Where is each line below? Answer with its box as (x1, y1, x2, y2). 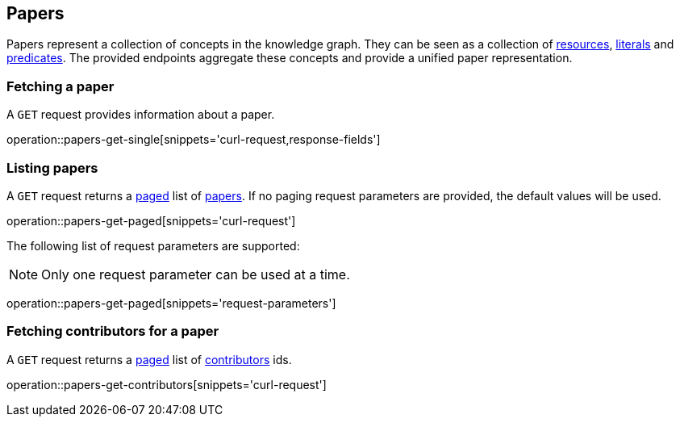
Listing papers (6, 159, 98, 176)
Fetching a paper (6, 77, 115, 94)
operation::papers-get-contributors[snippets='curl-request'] (6, 377, 327, 392)
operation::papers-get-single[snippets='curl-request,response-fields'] (6, 132, 381, 147)
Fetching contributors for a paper (6, 323, 219, 340)
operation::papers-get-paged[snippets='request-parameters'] (6, 295, 336, 310)
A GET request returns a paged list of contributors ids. (6, 352, 292, 366)
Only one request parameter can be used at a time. (41, 266, 350, 283)
